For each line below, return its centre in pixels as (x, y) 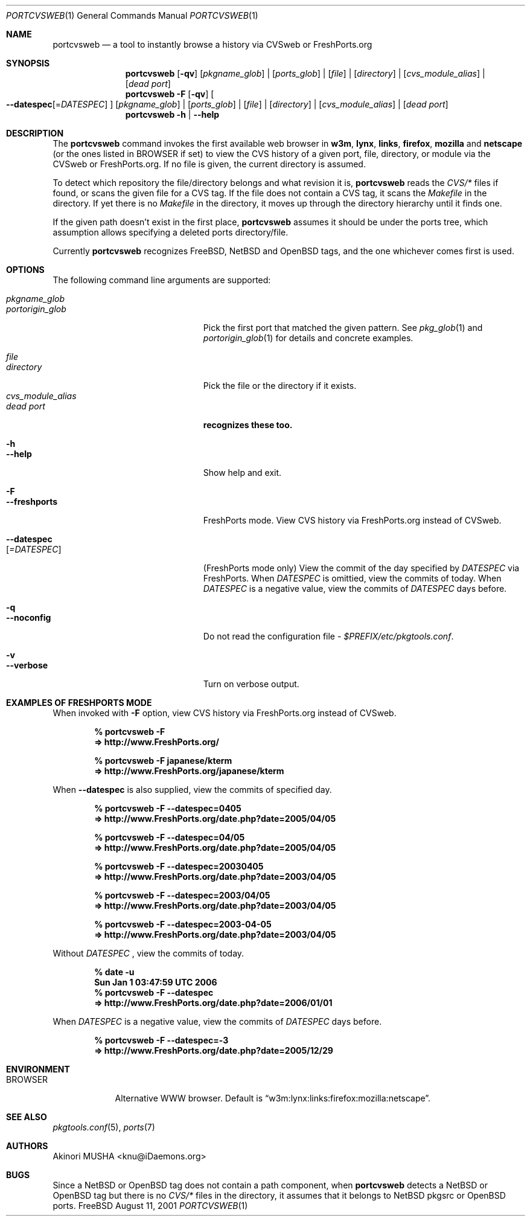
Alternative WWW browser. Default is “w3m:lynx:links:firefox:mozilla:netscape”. (273, 1098)
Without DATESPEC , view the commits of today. (148, 953)
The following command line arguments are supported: (162, 280)
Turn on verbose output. (251, 684)
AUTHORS (27, 1146)
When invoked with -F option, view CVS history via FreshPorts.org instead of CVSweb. (225, 713)
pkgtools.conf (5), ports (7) (104, 1127)
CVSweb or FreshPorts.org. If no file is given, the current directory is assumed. (209, 164)
